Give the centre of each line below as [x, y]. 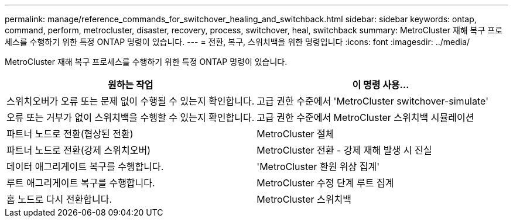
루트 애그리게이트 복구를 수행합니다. [81, 183]
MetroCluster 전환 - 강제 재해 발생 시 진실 [344, 150]
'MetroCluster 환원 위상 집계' [318, 166]
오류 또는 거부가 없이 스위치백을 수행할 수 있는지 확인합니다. [131, 117]
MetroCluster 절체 [295, 134]
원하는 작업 [130, 85]
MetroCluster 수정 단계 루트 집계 [325, 183]
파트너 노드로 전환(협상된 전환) [70, 134]
